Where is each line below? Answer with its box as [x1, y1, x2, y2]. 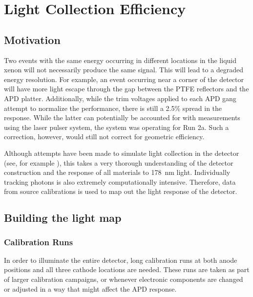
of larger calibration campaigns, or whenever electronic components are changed [4, 274, 243, 284]
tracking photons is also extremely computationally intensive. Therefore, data [4, 176, 236, 187]
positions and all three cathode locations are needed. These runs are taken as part [4, 264, 250, 275]
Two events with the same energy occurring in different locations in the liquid [4, 55, 236, 65]
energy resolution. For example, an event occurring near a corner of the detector [4, 74, 244, 84]
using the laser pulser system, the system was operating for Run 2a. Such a [4, 122, 229, 132]
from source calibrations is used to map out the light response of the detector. [4, 186, 237, 196]
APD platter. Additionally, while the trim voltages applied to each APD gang [4, 93, 236, 103]
